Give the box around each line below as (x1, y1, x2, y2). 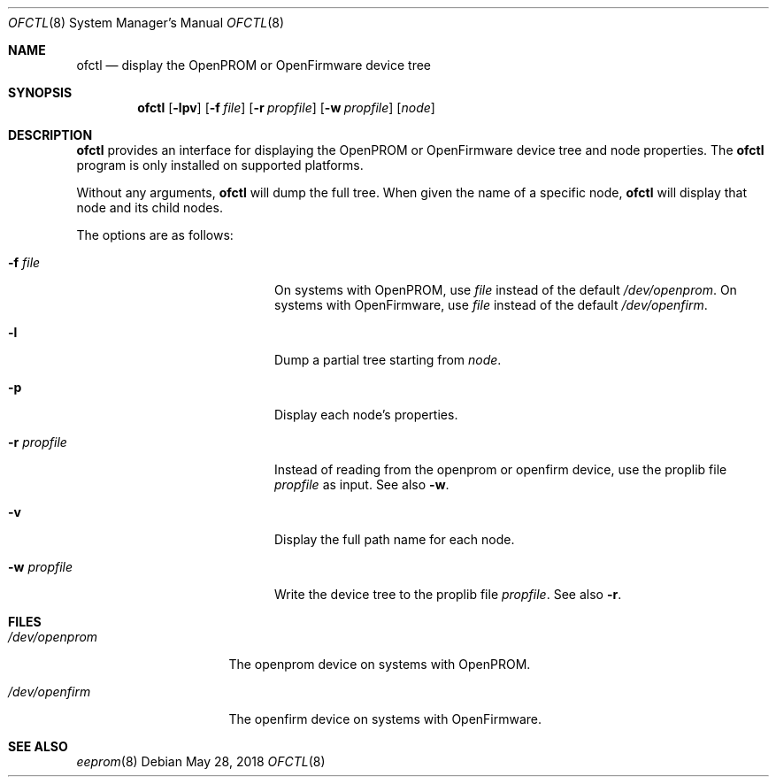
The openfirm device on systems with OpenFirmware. (228, 711, 542, 726)
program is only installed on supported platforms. (76, 158, 364, 173)
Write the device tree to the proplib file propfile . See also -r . (274, 587, 622, 602)
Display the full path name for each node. (274, 532, 515, 547)
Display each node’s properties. (274, 407, 458, 422)
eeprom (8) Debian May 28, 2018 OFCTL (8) (76, 754, 326, 769)
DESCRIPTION (8, 127, 93, 142)
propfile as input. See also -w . (274, 477, 449, 492)
